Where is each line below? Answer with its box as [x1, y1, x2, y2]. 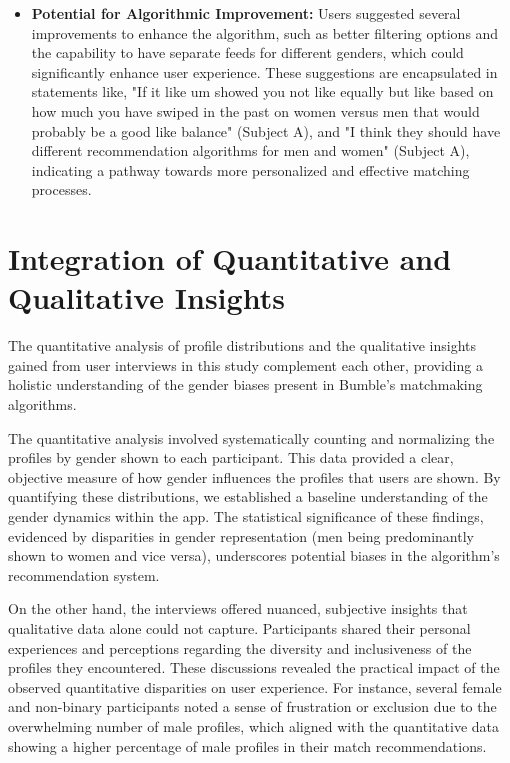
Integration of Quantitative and [8, 238, 452, 279]
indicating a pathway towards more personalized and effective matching [31, 159, 470, 180]
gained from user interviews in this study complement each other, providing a [8, 354, 483, 375]
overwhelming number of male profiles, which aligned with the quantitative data [8, 715, 499, 736]
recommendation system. [8, 564, 160, 585]
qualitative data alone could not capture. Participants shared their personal [8, 617, 471, 638]
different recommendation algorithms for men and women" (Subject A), [31, 140, 470, 161]
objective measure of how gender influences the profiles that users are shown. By [8, 466, 501, 487]
